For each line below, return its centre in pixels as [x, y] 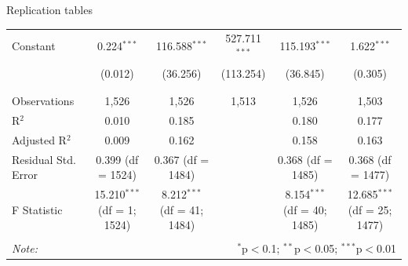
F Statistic [37, 209]
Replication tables [49, 9]
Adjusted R [39, 139]
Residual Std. [44, 159]
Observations [43, 101]
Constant [34, 46]
